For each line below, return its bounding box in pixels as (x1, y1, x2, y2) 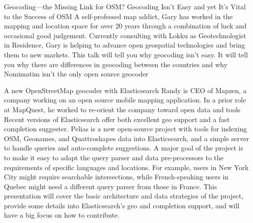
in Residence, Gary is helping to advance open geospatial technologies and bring (4, 40, 245, 50)
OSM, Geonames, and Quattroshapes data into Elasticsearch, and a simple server (4, 133, 249, 143)
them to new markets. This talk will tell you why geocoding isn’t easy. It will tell (4, 49, 248, 59)
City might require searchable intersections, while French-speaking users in (4, 172, 229, 182)
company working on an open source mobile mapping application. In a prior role (4, 95, 246, 105)
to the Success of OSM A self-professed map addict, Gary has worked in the (4, 11, 233, 21)
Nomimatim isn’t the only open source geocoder (4, 69, 148, 79)
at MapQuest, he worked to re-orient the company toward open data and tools (4, 104, 241, 114)
